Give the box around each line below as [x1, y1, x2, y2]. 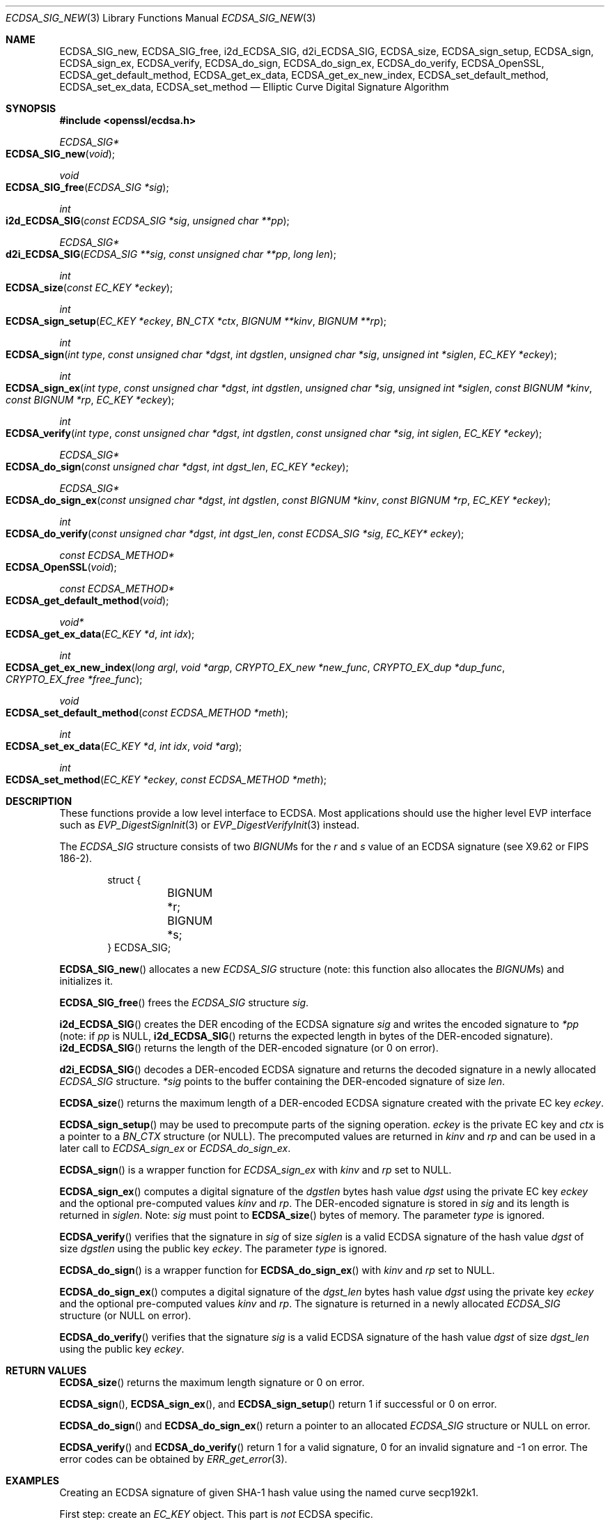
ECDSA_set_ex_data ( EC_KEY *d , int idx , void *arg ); [6, 740, 242, 752]
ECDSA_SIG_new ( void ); [6, 148, 115, 160]
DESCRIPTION [6, 795, 72, 807]
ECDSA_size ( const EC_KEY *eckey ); [6, 282, 173, 293]
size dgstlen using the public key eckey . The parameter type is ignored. [59, 1243, 387, 1254]
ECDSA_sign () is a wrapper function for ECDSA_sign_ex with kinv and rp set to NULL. [59, 1164, 452, 1176]
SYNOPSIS [6, 102, 56, 114]
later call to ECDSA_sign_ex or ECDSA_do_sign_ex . [59, 1142, 291, 1154]
